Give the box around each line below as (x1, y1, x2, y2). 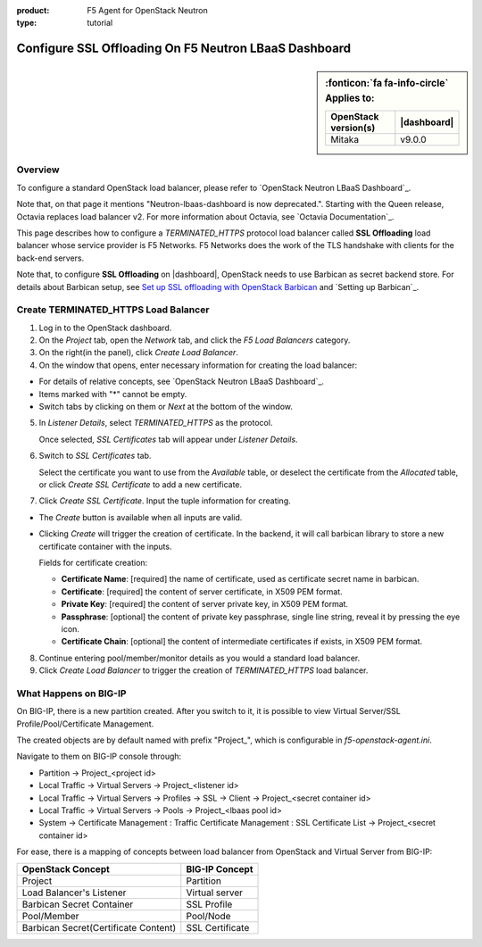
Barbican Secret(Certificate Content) (21, 921, 177, 934)
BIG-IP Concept (186, 862, 253, 875)
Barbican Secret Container (21, 898, 134, 910)
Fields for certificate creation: (38, 557, 148, 568)
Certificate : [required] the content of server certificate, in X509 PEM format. (61, 586, 343, 597)
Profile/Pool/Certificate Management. (16, 719, 154, 729)
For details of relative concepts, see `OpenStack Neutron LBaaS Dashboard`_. (38, 376, 325, 387)
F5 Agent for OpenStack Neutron (87, 5, 209, 15)
